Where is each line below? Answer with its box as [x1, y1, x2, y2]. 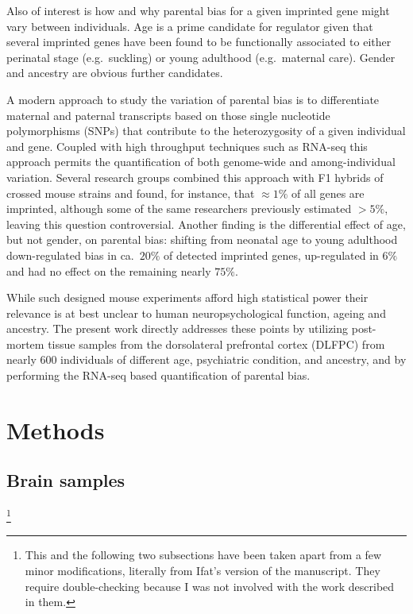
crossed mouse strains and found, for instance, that [6, 184, 255, 201]
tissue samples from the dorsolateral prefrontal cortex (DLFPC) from [48, 335, 385, 352]
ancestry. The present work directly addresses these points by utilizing [6, 320, 349, 337]
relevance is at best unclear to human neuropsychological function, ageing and [6, 304, 386, 321]
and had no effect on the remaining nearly [6, 262, 211, 279]
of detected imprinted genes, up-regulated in [164, 246, 379, 263]
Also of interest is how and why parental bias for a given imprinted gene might [6, 2, 390, 18]
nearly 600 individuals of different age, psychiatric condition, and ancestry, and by [6, 351, 407, 368]
